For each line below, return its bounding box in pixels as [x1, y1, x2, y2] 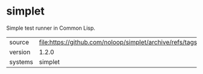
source [9, 38, 29, 46]
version [9, 47, 31, 56]
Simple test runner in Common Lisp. [6, 24, 95, 32]
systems [9, 58, 33, 66]
